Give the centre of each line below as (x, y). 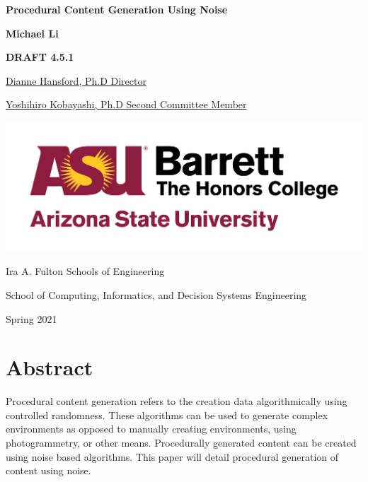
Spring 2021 (31, 318)
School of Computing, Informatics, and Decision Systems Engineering (156, 294)
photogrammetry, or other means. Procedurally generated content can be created (181, 442)
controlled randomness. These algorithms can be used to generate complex (167, 415)
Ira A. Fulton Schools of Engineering (85, 271)
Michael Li (32, 33)
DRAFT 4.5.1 (40, 57)
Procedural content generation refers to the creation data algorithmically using (177, 401)
